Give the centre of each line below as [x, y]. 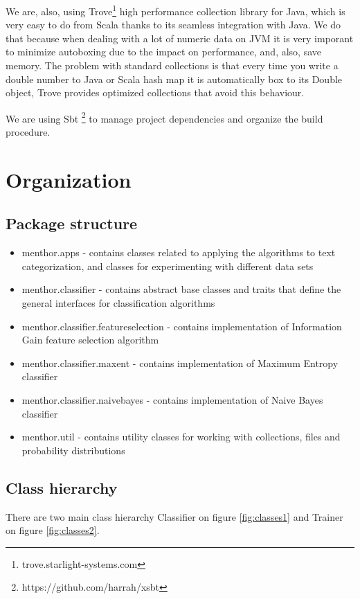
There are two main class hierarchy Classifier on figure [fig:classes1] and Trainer [174, 516]
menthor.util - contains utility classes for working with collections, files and [181, 437]
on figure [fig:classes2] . [53, 530]
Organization [69, 179]
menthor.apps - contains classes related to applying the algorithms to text [179, 252]
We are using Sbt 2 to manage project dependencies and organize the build [164, 117]
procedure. [28, 132]
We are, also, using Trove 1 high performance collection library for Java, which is [175, 10]
